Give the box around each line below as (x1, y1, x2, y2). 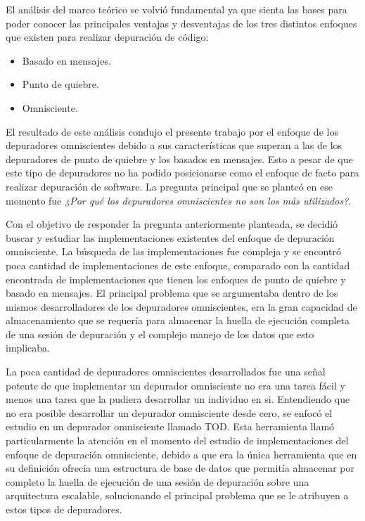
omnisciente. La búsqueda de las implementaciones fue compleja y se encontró (6, 244, 341, 259)
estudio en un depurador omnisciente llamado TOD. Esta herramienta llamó (6, 419, 335, 434)
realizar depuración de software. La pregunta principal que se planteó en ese (6, 179, 333, 193)
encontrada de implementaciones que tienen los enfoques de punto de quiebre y (6, 271, 346, 286)
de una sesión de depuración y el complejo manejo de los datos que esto (6, 326, 314, 341)
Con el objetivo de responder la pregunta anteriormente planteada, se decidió (6, 217, 338, 231)
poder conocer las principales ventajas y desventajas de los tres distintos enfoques (6, 15, 357, 30)
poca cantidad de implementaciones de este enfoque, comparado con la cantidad (6, 257, 350, 272)
